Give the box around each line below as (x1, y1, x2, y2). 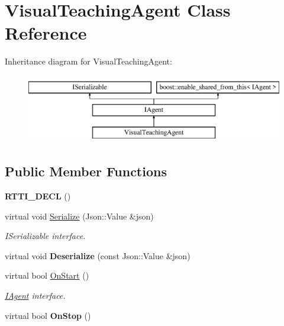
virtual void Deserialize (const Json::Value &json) (5, 249, 191, 262)
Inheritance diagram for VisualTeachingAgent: (5, 55, 172, 67)
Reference (5, 21, 87, 45)
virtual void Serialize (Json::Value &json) (5, 209, 154, 222)
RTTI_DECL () (5, 190, 71, 202)
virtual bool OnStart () (5, 269, 89, 282)
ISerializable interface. (5, 230, 86, 242)
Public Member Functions (5, 162, 167, 180)
